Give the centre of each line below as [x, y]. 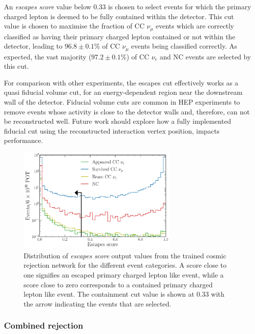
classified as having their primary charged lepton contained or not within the [120, 36]
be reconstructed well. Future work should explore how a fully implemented [118, 121]
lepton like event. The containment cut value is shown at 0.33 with [124, 294]
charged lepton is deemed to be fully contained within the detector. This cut [119, 16]
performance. [24, 140]
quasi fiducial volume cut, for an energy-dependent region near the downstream [123, 92]
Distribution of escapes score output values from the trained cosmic [125, 255]
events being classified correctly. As [184, 46]
